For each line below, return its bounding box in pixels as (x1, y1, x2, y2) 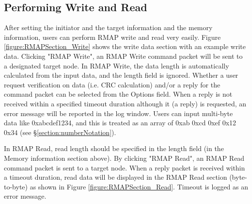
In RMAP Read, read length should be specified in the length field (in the (4, 143, 224, 153)
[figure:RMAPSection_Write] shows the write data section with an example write (4, 41, 246, 51)
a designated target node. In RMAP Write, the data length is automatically (4, 60, 229, 70)
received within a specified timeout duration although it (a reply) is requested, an (4, 98, 247, 108)
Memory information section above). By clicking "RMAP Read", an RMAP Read (4, 153, 245, 163)
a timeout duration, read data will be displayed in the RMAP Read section (4, 172, 227, 182)
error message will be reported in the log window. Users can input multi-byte (4, 108, 233, 118)
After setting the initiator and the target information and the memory (4, 22, 213, 33)
